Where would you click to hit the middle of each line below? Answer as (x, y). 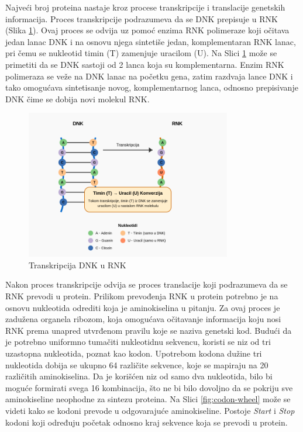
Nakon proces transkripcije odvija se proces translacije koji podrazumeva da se (147, 284)
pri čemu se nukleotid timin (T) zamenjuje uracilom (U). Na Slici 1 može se (141, 53)
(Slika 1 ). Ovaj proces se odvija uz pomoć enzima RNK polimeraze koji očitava (147, 30)
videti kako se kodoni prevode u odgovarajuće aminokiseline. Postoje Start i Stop (150, 410)
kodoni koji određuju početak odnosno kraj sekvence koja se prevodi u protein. (147, 422)
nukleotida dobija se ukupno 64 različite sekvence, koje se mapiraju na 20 (137, 364)
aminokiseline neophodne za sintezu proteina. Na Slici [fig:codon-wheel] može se (148, 399)
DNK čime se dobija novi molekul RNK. (78, 99)
